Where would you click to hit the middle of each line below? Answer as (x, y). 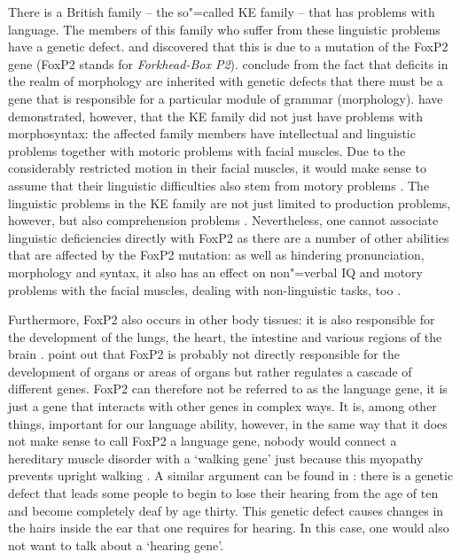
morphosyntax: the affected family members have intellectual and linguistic (212, 133)
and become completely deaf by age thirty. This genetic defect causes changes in (226, 510)
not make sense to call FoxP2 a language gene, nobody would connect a (203, 441)
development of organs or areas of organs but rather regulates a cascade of (210, 371)
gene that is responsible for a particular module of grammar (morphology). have (226, 98)
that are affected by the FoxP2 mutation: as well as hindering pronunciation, (216, 255)
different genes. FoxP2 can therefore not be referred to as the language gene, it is (228, 389)
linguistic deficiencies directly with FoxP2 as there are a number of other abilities (229, 237)
